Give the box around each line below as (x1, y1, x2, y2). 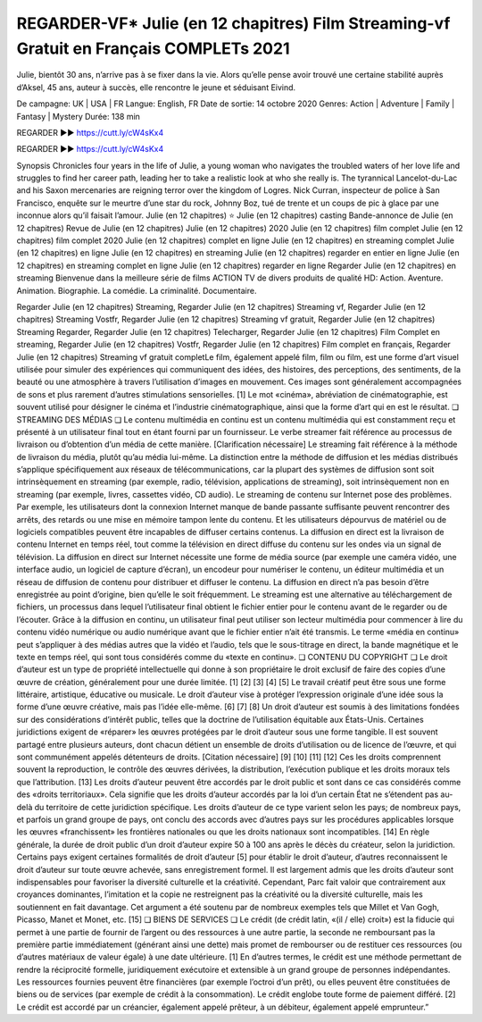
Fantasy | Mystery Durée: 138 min (16, 111, 140, 121)
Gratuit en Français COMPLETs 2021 (16, 38, 290, 58)
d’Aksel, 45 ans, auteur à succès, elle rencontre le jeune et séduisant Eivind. (16, 81, 296, 93)
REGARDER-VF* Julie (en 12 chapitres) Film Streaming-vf (16, 13, 451, 33)
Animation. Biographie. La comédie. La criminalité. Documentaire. (16, 285, 257, 296)
